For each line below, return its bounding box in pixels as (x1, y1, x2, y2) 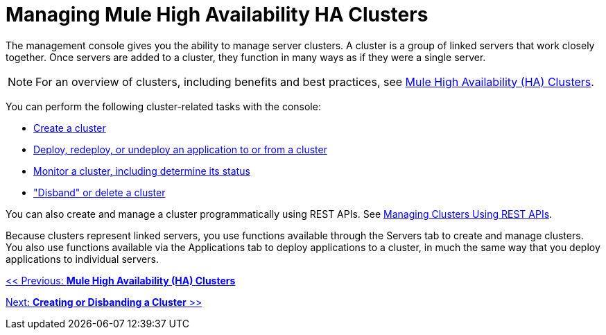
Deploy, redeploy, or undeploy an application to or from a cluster (33, 143, 327, 155)
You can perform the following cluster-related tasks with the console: (6, 100, 321, 112)
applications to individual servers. (6, 252, 159, 265)
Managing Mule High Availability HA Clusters (6, 3, 428, 26)
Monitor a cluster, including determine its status (33, 164, 250, 177)
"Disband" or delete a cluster (33, 186, 166, 198)
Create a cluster (33, 121, 106, 134)
